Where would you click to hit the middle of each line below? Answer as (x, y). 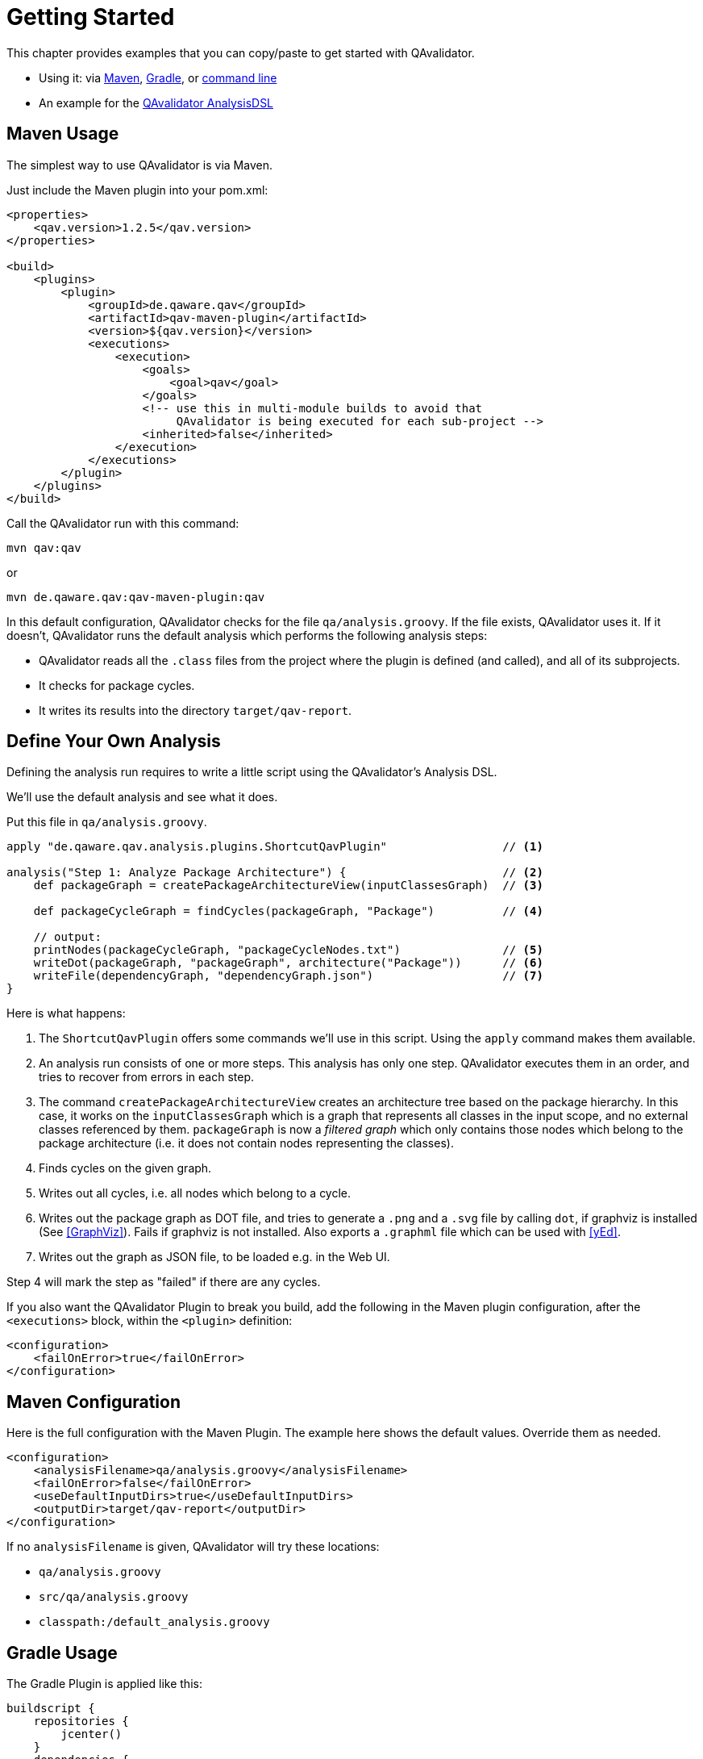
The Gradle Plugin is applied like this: (104, 1684)
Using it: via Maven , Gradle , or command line (158, 77)
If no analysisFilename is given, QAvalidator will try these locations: (193, 1547)
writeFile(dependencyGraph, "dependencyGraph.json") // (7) (288, 976)
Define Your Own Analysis (114, 742)
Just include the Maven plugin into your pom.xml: (137, 190)
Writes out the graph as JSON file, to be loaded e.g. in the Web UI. (214, 1257)
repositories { (81, 1721)
